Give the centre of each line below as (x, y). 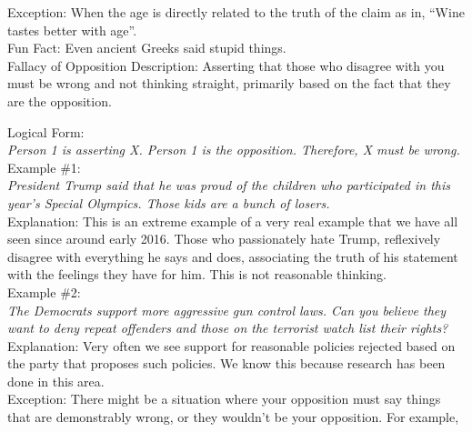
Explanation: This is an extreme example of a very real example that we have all (233, 221)
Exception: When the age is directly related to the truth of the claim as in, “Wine (236, 12)
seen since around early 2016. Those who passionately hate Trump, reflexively (224, 239)
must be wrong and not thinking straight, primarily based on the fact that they (229, 83)
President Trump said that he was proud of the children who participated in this (229, 185)
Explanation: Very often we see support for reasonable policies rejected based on (231, 345)
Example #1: (44, 167)
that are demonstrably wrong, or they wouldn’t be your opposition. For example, (233, 417)
